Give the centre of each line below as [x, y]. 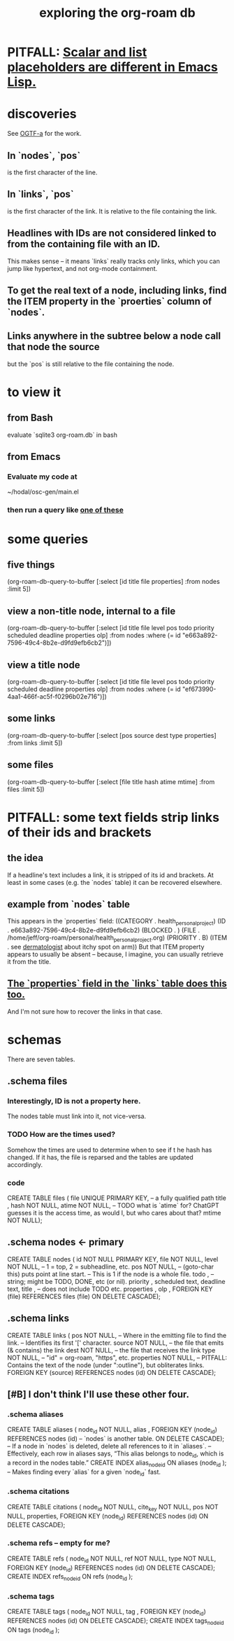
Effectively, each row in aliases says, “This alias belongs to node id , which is [116, 1454]
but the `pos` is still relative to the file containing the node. [91, 364]
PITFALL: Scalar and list [77, 52]
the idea [25, 858]
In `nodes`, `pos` [44, 155]
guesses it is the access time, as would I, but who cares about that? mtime [114, 1213]
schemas [34, 1040]
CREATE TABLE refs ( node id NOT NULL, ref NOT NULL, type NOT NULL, [112, 1559]
